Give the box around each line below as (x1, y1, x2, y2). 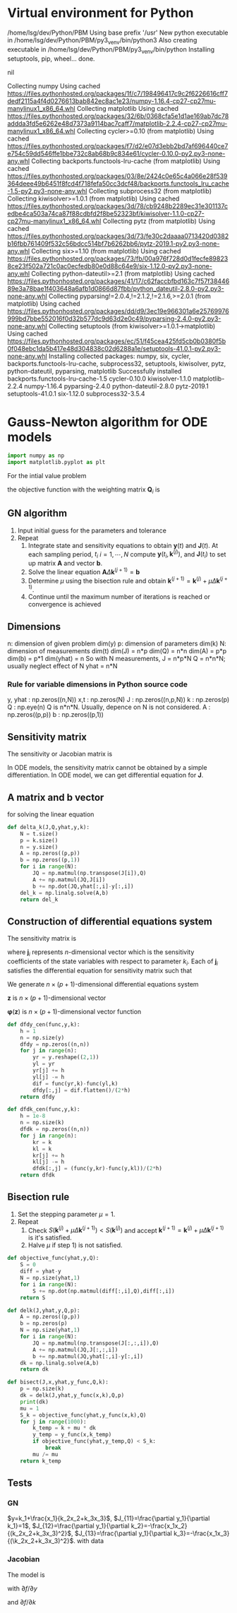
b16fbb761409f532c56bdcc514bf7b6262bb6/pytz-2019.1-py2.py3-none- (7, 239, 220, 248)
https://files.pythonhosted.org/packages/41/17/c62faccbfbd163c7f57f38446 (7, 277, 230, 285)
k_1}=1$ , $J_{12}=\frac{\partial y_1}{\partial (7, 1522, 130, 1530)
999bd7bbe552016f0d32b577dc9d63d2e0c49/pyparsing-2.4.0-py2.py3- (7, 314, 221, 323)
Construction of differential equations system (7, 915, 213, 927)
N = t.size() (20, 830, 59, 838)
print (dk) (20, 1398, 49, 1405)
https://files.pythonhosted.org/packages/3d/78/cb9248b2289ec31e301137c (7, 201, 228, 210)
